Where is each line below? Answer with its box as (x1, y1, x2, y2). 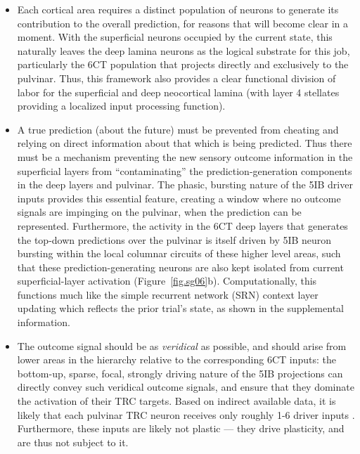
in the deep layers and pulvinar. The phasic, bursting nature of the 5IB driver (17, 177, 353, 192)
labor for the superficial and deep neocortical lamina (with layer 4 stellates (17, 84, 340, 99)
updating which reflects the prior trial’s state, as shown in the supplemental (17, 301, 344, 316)
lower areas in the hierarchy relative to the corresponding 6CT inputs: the (17, 352, 336, 367)
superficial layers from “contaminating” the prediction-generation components (17, 163, 352, 178)
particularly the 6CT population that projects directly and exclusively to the (17, 57, 349, 72)
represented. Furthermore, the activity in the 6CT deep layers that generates (17, 218, 348, 233)
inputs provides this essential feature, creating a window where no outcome (17, 190, 341, 205)
